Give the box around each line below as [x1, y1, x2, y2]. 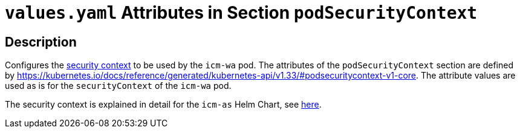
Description [5, 34, 77, 50]
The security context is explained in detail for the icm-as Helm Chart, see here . [5, 99, 322, 110]
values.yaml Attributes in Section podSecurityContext [5, 2, 478, 23]
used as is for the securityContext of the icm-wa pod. [5, 80, 232, 91]
